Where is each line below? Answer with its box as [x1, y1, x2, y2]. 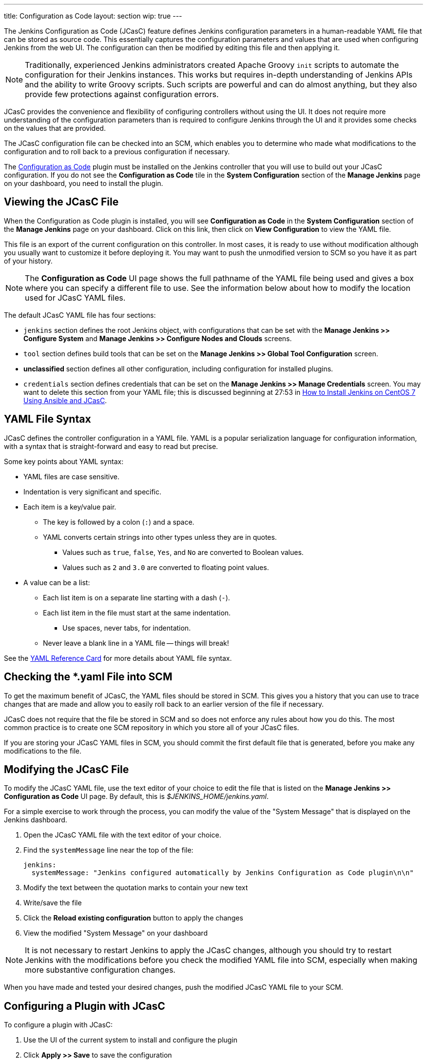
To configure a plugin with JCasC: [4, 1021, 113, 1029]
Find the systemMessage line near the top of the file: [23, 846, 194, 855]
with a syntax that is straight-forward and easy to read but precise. [4, 442, 218, 450]
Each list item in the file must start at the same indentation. [43, 608, 231, 617]
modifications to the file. [4, 746, 82, 755]
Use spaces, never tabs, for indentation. [62, 623, 191, 632]
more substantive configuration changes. [25, 965, 175, 975]
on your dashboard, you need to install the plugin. [4, 179, 163, 187]
